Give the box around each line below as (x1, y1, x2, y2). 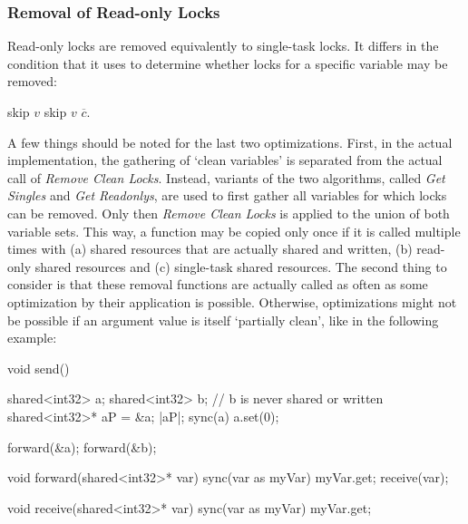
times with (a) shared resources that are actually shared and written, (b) (7, 239, 413, 258)
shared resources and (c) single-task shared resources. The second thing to (34, 257, 447, 276)
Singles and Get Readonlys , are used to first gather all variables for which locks (7, 186, 447, 205)
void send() (7, 358, 70, 377)
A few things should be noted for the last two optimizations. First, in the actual (7, 132, 453, 151)
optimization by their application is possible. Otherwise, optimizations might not (7, 292, 457, 311)
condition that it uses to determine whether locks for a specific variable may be (7, 53, 448, 73)
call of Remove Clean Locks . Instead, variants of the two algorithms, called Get (7, 168, 445, 187)
